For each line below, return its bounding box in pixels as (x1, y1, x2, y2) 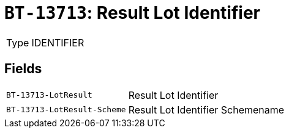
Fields (4, 61, 42, 77)
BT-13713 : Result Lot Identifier (4, 2, 260, 23)
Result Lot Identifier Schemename (128, 103, 285, 116)
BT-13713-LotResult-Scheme (6, 105, 126, 115)
